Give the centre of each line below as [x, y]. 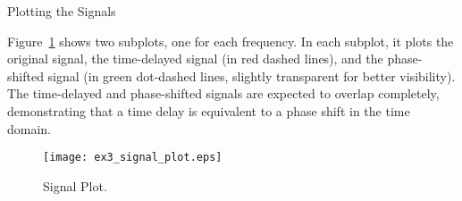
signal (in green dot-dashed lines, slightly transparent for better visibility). [252, 75]
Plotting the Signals [62, 11]
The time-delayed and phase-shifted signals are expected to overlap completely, [223, 93]
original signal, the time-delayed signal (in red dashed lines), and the [195, 59]
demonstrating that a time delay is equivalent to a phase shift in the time [209, 110]
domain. [29, 128]
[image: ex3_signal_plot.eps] [133, 158]
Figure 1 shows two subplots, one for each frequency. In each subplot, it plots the [231, 41]
